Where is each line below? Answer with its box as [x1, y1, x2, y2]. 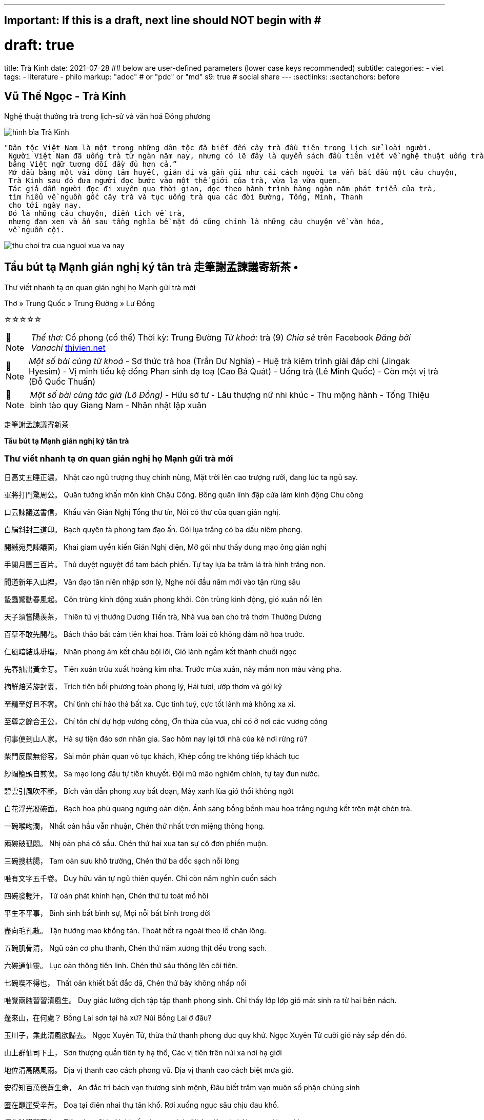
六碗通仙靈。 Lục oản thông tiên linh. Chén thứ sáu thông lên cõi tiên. [4, 961, 238, 970]
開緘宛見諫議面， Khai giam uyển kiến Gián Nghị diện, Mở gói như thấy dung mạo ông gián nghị [4, 543, 327, 552]
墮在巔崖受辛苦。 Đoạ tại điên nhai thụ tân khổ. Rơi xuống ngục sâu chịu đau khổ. [4, 1101, 279, 1110]
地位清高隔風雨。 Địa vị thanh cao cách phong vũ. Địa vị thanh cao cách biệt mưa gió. [4, 1066, 294, 1075]
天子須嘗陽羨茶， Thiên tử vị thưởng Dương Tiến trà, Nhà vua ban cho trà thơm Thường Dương [4, 612, 321, 622]
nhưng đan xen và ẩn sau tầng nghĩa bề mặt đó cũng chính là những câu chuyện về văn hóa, [8, 217, 385, 226]
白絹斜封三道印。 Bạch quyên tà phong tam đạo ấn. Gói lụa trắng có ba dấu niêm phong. [4, 525, 302, 534]
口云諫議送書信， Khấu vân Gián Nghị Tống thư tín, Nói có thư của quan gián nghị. [4, 508, 280, 517]
